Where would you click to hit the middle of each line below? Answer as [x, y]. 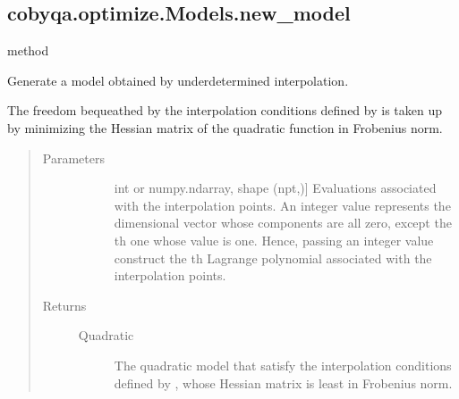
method [28, 50]
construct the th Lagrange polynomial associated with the [273, 258]
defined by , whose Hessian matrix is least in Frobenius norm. [283, 382]
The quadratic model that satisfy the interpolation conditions [283, 365]
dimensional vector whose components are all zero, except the [283, 223]
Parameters [73, 158]
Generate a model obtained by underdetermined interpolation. [178, 80]
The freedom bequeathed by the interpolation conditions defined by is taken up [225, 110]
